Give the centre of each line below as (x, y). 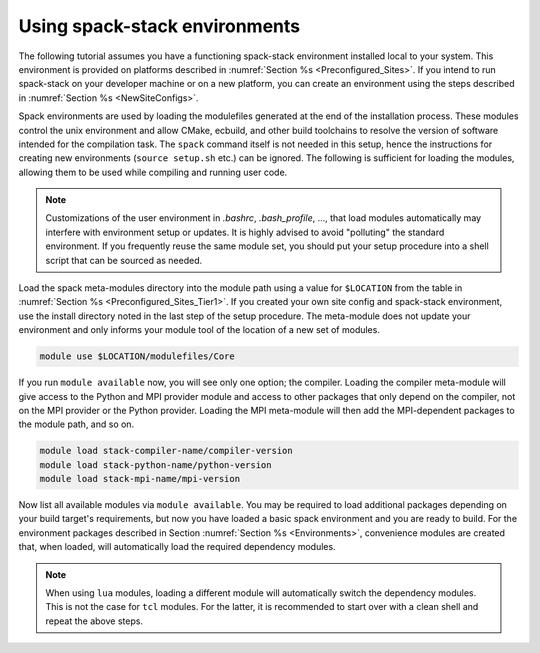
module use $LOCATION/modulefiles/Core (137, 356)
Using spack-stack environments (159, 26)
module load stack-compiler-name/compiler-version (166, 451)
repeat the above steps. (94, 621)
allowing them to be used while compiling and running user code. (153, 172)
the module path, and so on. (76, 424)
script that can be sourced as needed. (124, 260)
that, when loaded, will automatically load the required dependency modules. (177, 547)
